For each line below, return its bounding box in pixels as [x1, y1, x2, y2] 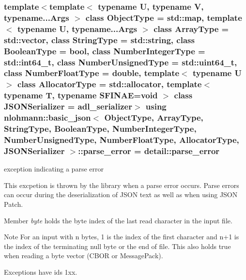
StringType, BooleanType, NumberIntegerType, [4, 123, 197, 135]
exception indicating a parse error [4, 164, 104, 174]
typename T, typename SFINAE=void [4, 89, 158, 101]
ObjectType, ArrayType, [104, 111, 203, 124]
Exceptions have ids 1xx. [4, 266, 77, 277]
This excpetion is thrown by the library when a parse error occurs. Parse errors [4, 180, 239, 190]
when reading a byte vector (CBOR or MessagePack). [4, 250, 163, 261]
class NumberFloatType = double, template [4, 67, 180, 79]
